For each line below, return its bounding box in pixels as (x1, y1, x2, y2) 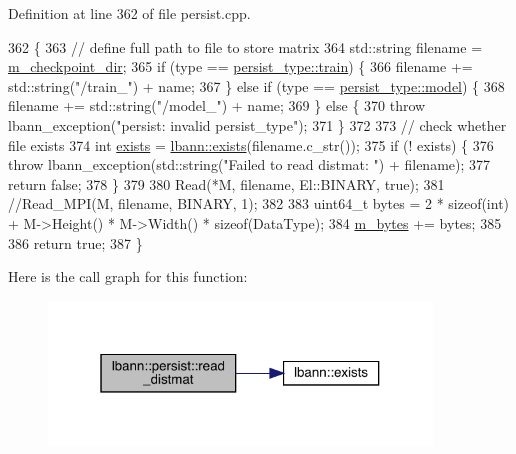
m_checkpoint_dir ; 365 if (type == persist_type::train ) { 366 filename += (8, 56, 473, 77)
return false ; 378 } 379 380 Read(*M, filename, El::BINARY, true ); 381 (8, 173, 445, 194)
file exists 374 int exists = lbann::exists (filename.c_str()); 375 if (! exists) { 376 (8, 134, 494, 155)
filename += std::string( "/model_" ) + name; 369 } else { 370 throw (8, 95, 426, 116)
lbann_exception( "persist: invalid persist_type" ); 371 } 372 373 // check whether (8, 114, 507, 135)
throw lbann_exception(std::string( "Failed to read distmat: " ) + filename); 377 (8, 154, 491, 175)
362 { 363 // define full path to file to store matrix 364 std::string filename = (8, 36, 483, 57)
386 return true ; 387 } (8, 232, 143, 253)
